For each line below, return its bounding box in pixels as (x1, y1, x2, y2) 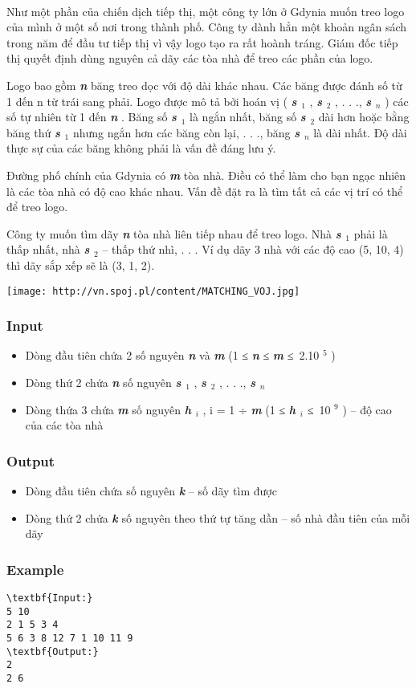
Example (6, 559, 64, 579)
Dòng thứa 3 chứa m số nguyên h (25, 401, 191, 417)
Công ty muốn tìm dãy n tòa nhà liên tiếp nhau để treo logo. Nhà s (6, 225, 341, 242)
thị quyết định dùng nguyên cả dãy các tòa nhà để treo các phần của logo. (6, 50, 373, 67)
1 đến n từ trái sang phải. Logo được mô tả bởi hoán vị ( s (6, 92, 297, 109)
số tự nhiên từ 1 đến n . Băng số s (6, 108, 177, 125)
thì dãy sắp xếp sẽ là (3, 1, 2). (6, 256, 155, 273)
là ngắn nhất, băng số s (190, 108, 306, 125)
